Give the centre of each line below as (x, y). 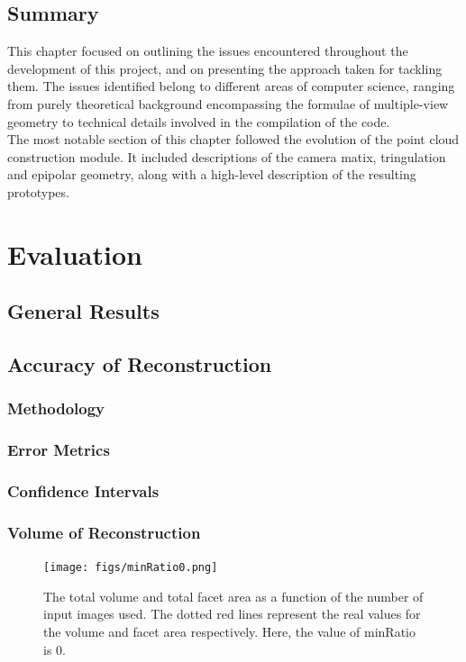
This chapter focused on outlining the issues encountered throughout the (208, 51)
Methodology (56, 408)
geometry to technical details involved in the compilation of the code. (199, 121)
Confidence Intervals (83, 491)
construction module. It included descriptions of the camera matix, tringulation (227, 156)
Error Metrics (59, 450)
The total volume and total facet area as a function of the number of (233, 596)
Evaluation (75, 254)
